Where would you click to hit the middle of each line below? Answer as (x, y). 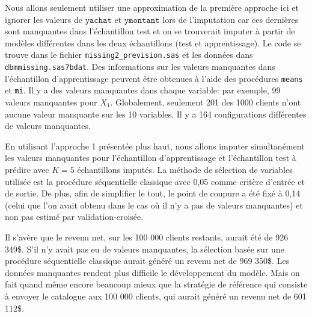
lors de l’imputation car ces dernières (231, 19)
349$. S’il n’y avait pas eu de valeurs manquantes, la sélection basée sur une (145, 249)
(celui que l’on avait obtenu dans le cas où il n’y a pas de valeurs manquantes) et (154, 205)
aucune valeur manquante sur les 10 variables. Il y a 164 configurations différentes (156, 114)
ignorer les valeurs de (44, 19)
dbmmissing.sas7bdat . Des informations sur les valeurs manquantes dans (140, 67)
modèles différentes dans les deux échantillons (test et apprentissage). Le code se (153, 42)
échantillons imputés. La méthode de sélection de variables (185, 169)
